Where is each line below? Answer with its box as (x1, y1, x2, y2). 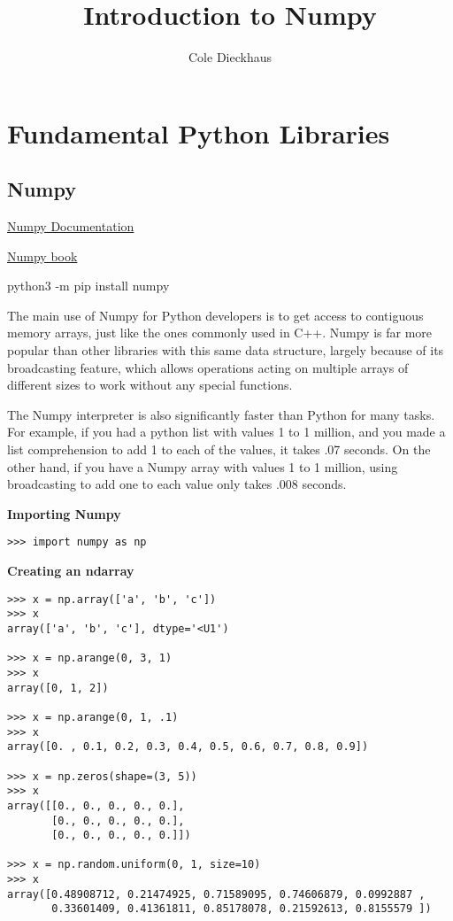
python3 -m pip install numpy (7, 276, 170, 295)
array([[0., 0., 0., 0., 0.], (7, 799, 185, 812)
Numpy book (7, 246, 78, 265)
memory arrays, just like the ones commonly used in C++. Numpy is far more (7, 323, 433, 342)
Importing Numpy (7, 504, 121, 522)
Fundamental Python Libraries (7, 114, 390, 151)
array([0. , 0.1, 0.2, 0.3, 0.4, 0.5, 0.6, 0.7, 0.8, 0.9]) (7, 740, 369, 754)
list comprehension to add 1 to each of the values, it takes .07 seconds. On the (7, 440, 431, 459)
